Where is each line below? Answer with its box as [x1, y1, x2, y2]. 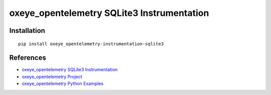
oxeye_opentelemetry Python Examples [22, 81, 104, 87]
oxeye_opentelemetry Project [22, 74, 82, 80]
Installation [9, 26, 45, 35]
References [9, 54, 46, 62]
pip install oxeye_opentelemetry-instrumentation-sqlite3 [18, 41, 164, 47]
